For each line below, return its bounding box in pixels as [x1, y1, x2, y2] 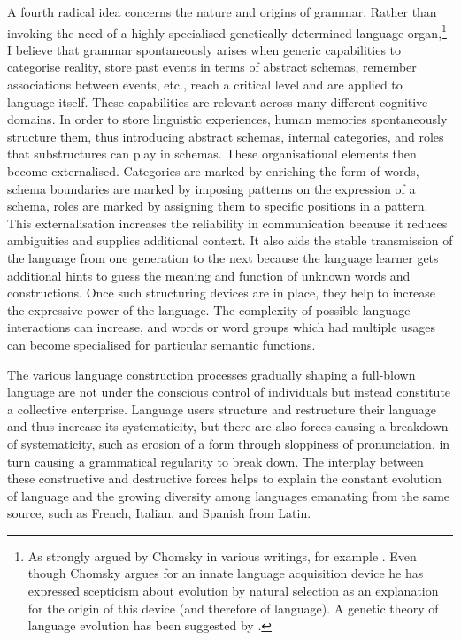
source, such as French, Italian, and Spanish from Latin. [7, 504, 311, 522]
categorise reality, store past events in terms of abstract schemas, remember [7, 58, 417, 76]
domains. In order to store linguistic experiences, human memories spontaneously [7, 110, 448, 128]
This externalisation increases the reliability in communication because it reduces [7, 213, 448, 232]
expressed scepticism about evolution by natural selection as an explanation [27, 582, 439, 600]
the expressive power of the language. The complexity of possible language [7, 300, 411, 319]
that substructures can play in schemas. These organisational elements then [7, 144, 417, 163]
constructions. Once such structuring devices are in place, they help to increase [7, 283, 436, 302]
